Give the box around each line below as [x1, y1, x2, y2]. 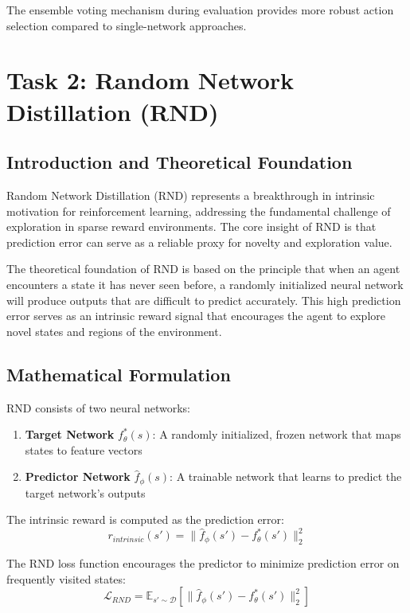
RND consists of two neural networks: [6, 399, 190, 416]
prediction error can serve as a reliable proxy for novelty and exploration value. [6, 233, 392, 250]
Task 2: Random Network [6, 64, 295, 96]
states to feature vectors [25, 441, 143, 458]
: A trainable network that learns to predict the [170, 468, 402, 485]
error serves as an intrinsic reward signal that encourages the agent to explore [6, 307, 385, 324]
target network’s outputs [25, 484, 146, 501]
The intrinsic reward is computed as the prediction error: [6, 511, 284, 528]
